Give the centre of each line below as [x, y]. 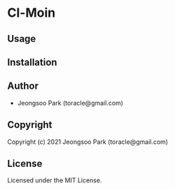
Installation [32, 62]
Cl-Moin [31, 13]
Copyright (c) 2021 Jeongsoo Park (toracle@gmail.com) [88, 142]
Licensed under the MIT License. [55, 180]
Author [23, 86]
